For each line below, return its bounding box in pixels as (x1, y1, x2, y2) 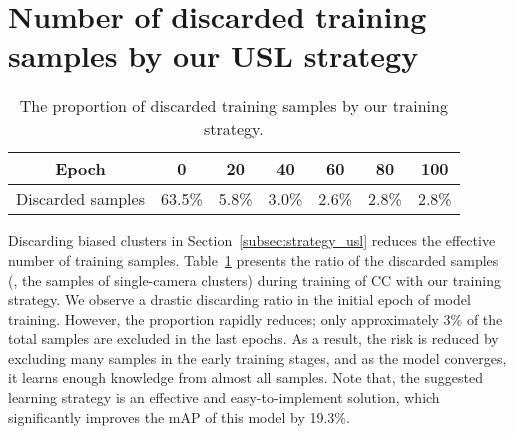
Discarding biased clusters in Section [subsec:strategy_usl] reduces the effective (8, 230, 496, 251)
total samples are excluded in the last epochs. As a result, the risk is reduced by (8, 328, 499, 349)
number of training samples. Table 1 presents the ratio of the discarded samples (8, 249, 499, 270)
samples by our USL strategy (8, 35, 419, 76)
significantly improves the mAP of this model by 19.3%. (8, 406, 350, 427)
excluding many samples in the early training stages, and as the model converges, (8, 347, 507, 368)
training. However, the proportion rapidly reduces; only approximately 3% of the (8, 308, 503, 329)
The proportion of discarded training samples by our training (19, 94, 448, 118)
